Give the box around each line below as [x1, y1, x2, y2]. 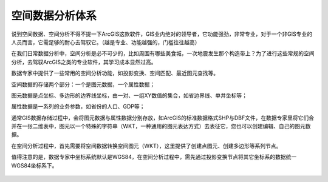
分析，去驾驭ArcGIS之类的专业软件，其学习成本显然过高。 [11, 58, 157, 66]
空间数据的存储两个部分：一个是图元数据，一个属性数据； [11, 81, 155, 88]
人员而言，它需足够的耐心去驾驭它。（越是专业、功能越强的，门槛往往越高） [11, 38, 200, 45]
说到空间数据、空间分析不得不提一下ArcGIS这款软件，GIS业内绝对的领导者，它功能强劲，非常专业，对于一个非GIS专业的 [11, 30, 313, 38]
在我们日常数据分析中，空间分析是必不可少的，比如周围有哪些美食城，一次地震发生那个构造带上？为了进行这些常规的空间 [11, 50, 315, 57]
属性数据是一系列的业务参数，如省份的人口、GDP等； [11, 103, 145, 110]
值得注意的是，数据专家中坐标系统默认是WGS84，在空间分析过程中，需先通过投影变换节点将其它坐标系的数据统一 [11, 153, 297, 161]
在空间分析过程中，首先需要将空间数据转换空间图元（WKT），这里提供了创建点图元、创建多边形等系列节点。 [11, 142, 282, 149]
